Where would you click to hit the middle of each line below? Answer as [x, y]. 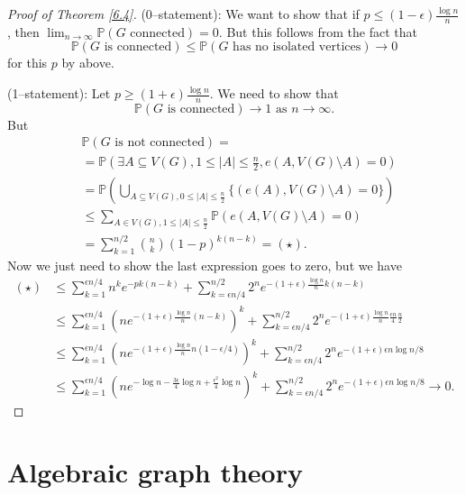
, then [23, 31]
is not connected [160, 143]
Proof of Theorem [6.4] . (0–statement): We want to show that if [183, 14]
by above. [88, 63]
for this [27, 63]
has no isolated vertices [297, 47]
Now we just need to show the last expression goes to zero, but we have [205, 266]
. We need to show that [274, 93]
